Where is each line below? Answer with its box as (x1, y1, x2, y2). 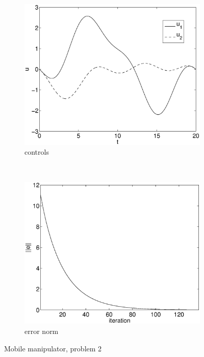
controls (24, 146, 49, 157)
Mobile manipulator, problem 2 (4, 343, 102, 353)
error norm (24, 325, 59, 336)
